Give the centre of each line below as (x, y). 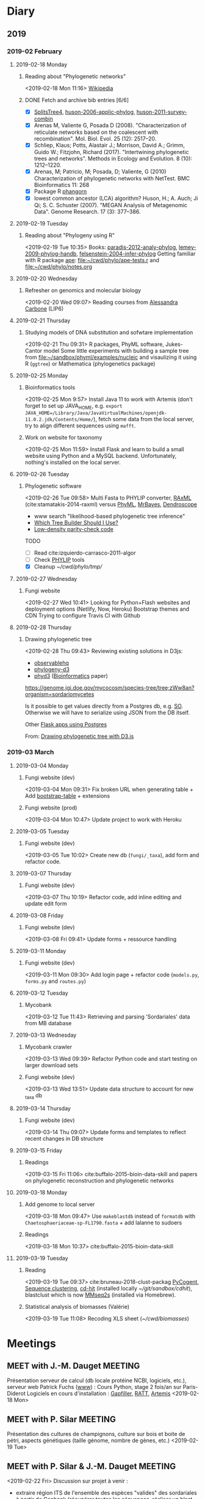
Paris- (190, 1387)
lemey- (187, 247)
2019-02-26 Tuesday (42, 474)
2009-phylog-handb (51, 254)
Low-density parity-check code (74, 529)
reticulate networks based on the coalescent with (96, 132)
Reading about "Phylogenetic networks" (75, 76)
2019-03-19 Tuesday (42, 1258)
